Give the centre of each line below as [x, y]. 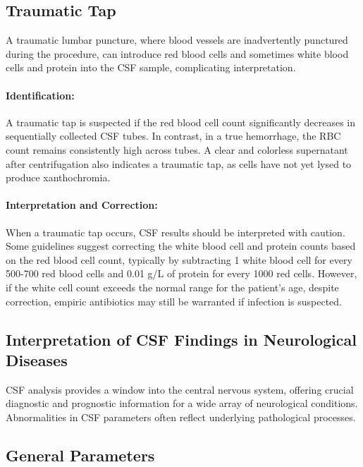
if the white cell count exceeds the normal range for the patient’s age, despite [172, 287]
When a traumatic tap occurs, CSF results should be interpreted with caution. [176, 232]
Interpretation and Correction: [82, 205]
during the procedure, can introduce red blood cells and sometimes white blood [177, 53]
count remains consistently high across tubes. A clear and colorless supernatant [177, 149]
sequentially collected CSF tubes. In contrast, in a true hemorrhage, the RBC [173, 136]
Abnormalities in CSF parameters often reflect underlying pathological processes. [181, 417]
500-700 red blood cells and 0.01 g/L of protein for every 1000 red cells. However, [181, 273]
